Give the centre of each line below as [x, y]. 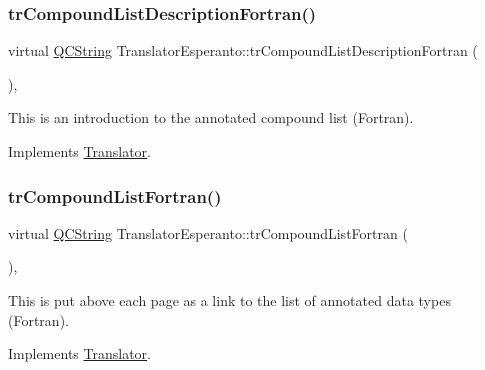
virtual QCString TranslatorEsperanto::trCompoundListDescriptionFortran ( [243, 50]
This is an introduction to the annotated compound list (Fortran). [211, 117]
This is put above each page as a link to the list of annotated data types [229, 300]
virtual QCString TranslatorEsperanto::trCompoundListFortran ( [208, 232]
